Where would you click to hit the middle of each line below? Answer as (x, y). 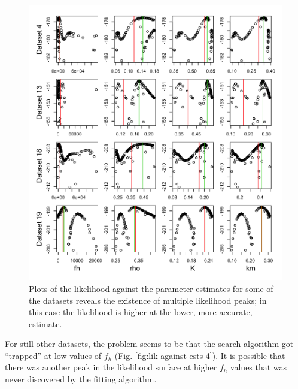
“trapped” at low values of (53, 355)
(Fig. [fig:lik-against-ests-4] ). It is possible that (200, 355)
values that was (259, 367)
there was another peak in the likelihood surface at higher (111, 367)
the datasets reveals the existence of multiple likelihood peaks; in (148, 300)
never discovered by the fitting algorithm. (81, 379)
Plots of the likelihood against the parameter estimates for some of (151, 288)
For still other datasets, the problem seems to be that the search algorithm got (149, 344)
